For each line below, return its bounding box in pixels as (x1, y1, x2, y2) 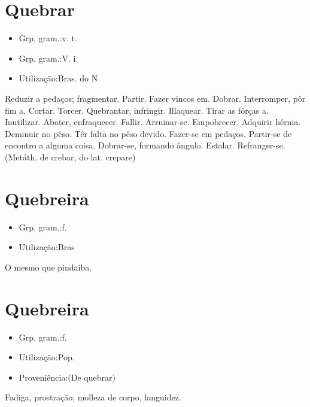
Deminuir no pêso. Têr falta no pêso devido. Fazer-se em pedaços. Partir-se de (5, 127, 292, 139)
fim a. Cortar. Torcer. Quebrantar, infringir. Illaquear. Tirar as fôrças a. (5, 104, 269, 116)
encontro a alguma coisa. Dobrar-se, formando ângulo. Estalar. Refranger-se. (5, 139, 285, 151)
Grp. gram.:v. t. (19, 32, 77, 44)
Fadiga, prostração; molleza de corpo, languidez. (5, 391, 181, 403)
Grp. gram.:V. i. (19, 51, 78, 64)
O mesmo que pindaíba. (5, 260, 92, 273)
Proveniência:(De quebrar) (19, 370, 116, 383)
